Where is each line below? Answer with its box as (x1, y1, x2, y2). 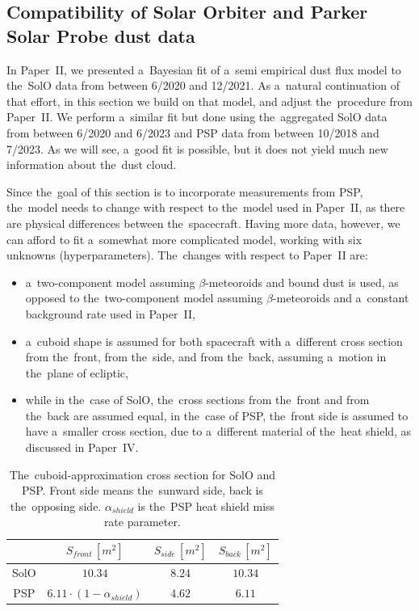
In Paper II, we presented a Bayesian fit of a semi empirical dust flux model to (6, 61, 401, 78)
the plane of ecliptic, (25, 364, 128, 381)
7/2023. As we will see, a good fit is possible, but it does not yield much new (6, 140, 388, 157)
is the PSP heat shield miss (137, 497, 275, 514)
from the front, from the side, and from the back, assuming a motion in (25, 348, 387, 365)
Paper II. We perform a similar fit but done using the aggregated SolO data (6, 108, 388, 125)
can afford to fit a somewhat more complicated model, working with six (6, 230, 362, 247)
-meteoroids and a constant (272, 289, 409, 306)
